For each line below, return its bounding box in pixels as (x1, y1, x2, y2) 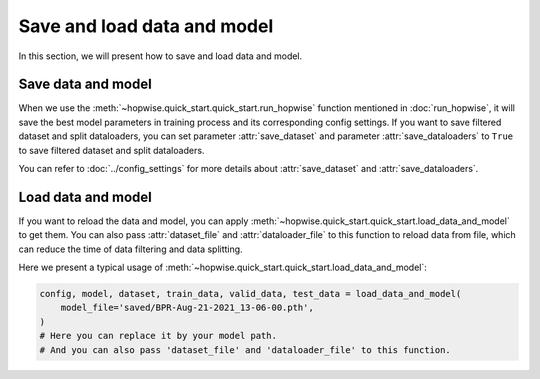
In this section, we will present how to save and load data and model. (18, 50, 303, 62)
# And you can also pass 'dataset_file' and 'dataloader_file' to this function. (39, 344, 452, 355)
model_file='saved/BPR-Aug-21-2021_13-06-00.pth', (60, 302, 314, 314)
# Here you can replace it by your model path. (39, 330, 277, 342)
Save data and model (18, 76, 152, 93)
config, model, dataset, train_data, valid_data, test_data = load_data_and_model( (39, 288, 462, 300)
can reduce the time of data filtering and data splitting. (18, 243, 244, 255)
